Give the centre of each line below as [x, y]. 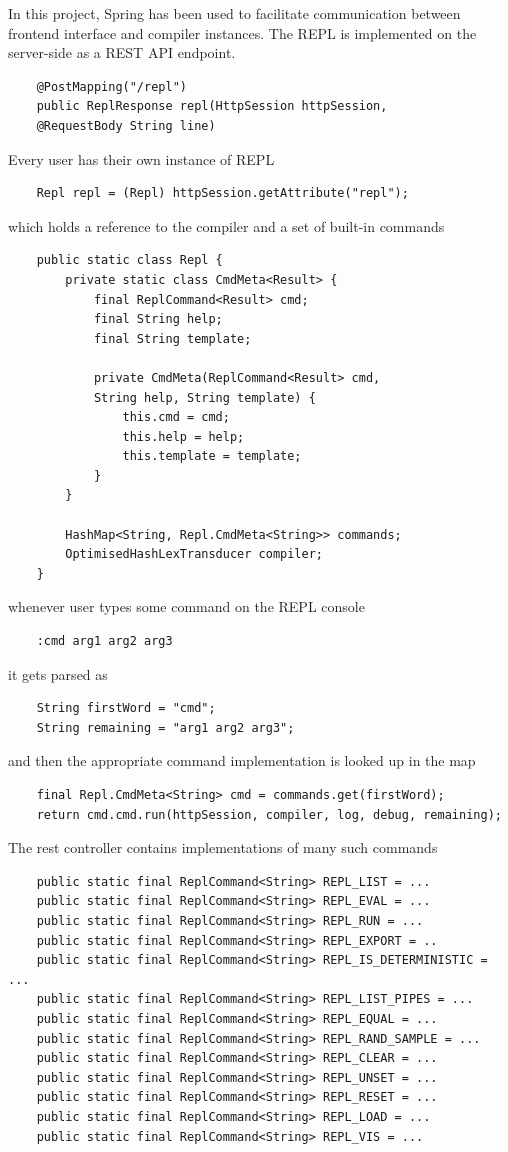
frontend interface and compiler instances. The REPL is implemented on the [242, 32]
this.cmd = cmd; [176, 417]
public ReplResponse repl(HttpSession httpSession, [212, 106]
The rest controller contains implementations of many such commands [223, 847]
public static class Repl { [129, 260]
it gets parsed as [58, 673]
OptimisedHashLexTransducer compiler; [194, 554]
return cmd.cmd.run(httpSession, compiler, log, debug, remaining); [269, 814]
